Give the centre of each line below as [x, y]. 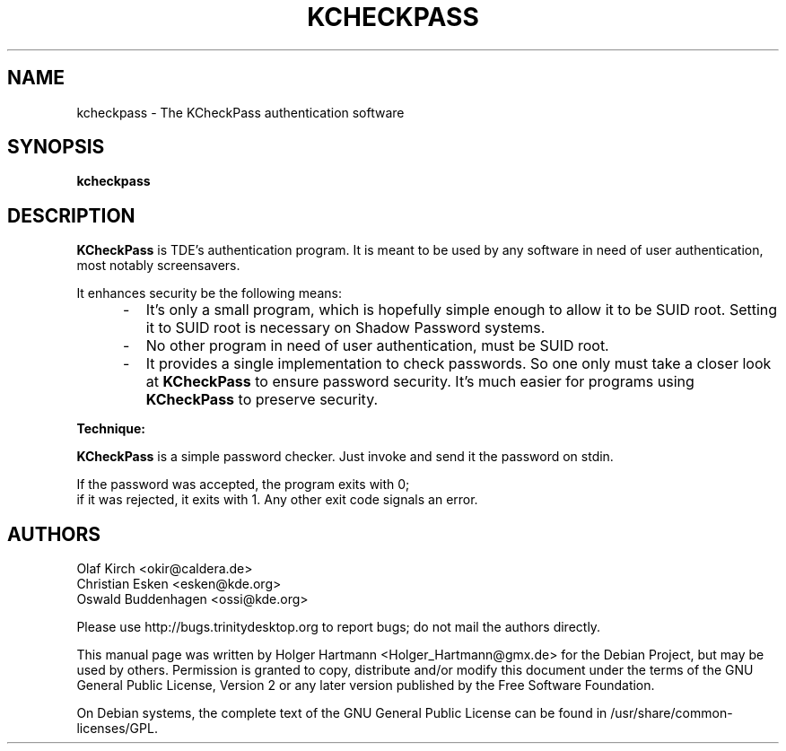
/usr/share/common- [672, 713]
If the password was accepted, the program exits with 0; [243, 485]
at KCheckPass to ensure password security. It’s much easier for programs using [420, 382]
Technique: [111, 429]
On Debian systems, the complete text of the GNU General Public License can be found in [342, 713]
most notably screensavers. [158, 266]
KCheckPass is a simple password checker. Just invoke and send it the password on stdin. [345, 457]
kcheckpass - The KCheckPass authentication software [240, 112]
